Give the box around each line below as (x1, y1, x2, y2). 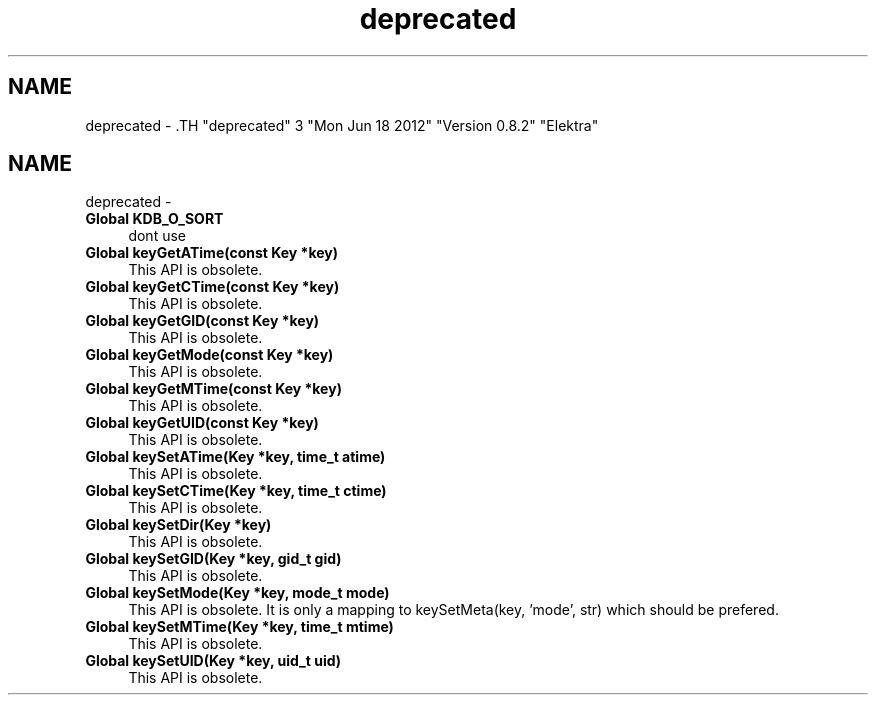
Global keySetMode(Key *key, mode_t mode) (85, 584, 390, 602)
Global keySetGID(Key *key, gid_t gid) (85, 550, 342, 568)
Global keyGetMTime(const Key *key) (85, 380, 342, 398)
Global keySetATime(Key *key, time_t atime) (85, 448, 386, 466)
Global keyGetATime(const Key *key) (85, 244, 339, 262)
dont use (128, 227, 186, 245)
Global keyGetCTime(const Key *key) (85, 278, 340, 296)
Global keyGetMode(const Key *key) (85, 346, 334, 364)
